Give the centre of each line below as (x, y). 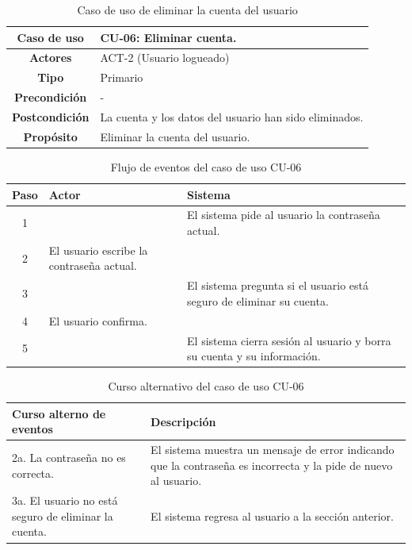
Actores (50, 58)
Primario (122, 77)
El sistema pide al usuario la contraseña (284, 215)
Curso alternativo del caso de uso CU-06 (206, 386)
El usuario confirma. (98, 320)
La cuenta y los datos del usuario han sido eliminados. (232, 116)
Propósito (50, 136)
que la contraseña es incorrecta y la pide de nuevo (272, 465)
